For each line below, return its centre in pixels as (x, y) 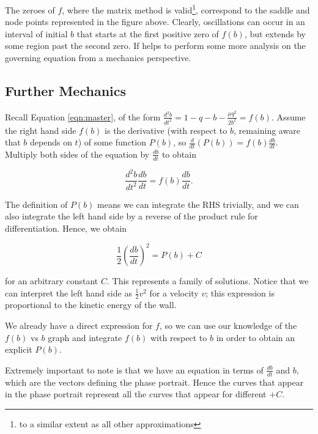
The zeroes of (30, 9)
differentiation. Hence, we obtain (66, 228)
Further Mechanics (66, 91)
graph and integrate (85, 337)
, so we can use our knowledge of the (228, 325)
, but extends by (275, 33)
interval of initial (36, 33)
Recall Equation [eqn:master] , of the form (83, 116)
